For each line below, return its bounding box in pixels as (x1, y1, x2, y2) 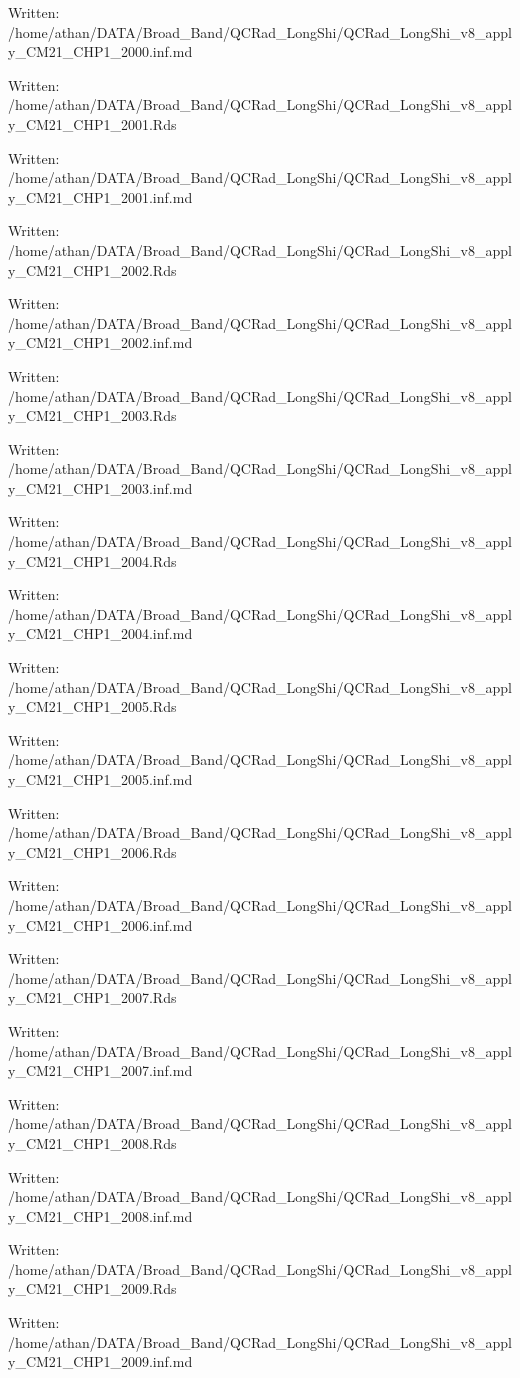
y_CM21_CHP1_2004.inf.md (8, 623, 193, 644)
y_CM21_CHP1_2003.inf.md (8, 477, 193, 498)
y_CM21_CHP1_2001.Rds (8, 113, 177, 134)
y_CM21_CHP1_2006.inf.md (8, 914, 193, 935)
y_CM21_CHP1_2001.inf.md (8, 186, 193, 207)
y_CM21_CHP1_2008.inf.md (8, 1205, 193, 1226)
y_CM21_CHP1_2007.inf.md (8, 1060, 193, 1081)
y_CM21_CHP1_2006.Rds (8, 841, 177, 862)
